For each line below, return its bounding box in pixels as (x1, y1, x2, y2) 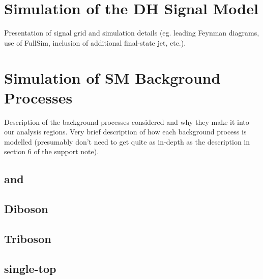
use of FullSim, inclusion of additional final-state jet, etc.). (4, 37, 186, 48)
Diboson (4, 201, 48, 217)
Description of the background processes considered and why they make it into (4, 116, 249, 127)
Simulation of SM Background (4, 67, 221, 88)
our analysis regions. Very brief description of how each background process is (4, 126, 247, 137)
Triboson (4, 230, 51, 246)
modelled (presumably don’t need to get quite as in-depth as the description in (4, 136, 250, 147)
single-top (4, 260, 56, 276)
